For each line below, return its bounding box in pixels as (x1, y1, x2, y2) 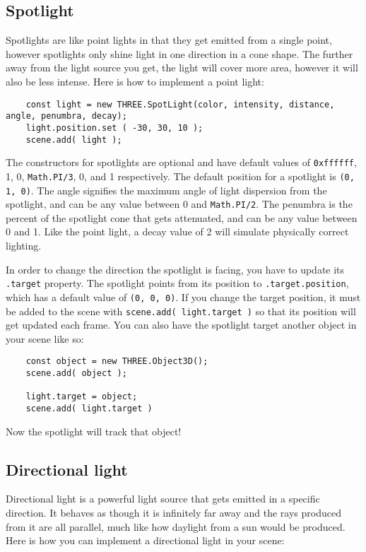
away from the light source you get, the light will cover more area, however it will (6, 60, 358, 75)
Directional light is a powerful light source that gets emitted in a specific (6, 491, 320, 506)
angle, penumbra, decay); (6, 111, 127, 122)
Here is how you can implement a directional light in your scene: (6, 533, 285, 548)
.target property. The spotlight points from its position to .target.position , (6, 276, 349, 290)
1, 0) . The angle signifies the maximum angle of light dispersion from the (6, 182, 327, 197)
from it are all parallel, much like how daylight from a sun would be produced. (6, 519, 346, 534)
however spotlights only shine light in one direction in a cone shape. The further (6, 46, 353, 61)
